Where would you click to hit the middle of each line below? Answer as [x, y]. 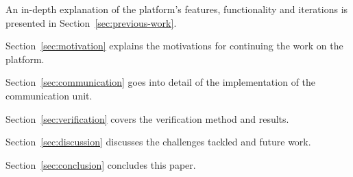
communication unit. [49, 95]
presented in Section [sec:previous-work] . [91, 22]
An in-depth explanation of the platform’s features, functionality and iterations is [177, 9]
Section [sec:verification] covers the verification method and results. [147, 118]
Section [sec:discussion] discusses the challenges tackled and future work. [158, 142]
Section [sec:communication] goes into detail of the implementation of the [161, 82]
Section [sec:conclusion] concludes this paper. [101, 164]
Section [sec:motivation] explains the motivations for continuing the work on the [174, 46]
